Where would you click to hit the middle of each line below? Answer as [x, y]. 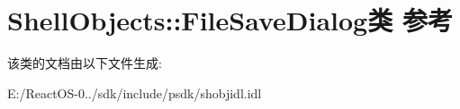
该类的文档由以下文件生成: [85, 63]
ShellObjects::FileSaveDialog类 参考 [230, 20]
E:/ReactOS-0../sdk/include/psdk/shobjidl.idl [135, 92]
